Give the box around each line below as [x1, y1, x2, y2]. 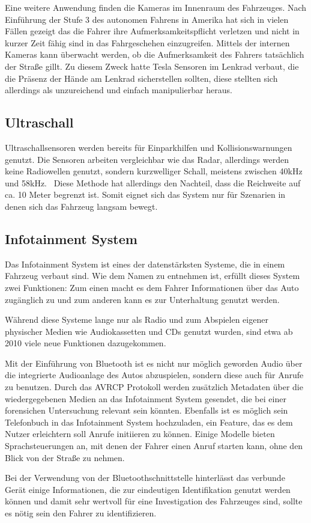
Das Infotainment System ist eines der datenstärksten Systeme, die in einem [5, 257, 285, 270]
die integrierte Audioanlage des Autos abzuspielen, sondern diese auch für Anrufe [5, 369, 304, 381]
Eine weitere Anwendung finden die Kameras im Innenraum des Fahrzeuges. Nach [5, 1, 307, 13]
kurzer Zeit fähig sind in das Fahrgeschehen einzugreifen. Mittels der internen [5, 36, 290, 49]
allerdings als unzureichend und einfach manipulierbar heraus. [5, 84, 232, 96]
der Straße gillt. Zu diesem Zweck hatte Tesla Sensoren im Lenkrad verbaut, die [5, 60, 299, 72]
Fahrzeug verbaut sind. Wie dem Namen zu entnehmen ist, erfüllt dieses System [5, 269, 300, 282]
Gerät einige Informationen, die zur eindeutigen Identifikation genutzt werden [5, 483, 291, 495]
